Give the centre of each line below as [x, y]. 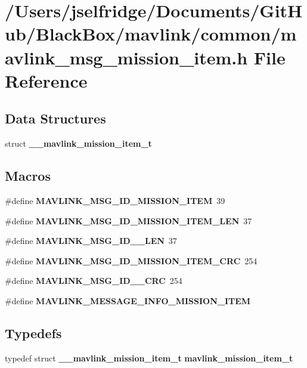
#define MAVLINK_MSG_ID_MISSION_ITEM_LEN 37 [128, 220]
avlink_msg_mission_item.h [126, 57]
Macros [28, 176]
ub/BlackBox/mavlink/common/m [151, 34]
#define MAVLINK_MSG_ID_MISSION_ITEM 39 [115, 200]
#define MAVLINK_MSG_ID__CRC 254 [94, 281]
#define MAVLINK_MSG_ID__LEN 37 [91, 241]
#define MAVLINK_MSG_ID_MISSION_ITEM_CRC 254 [131, 260]
